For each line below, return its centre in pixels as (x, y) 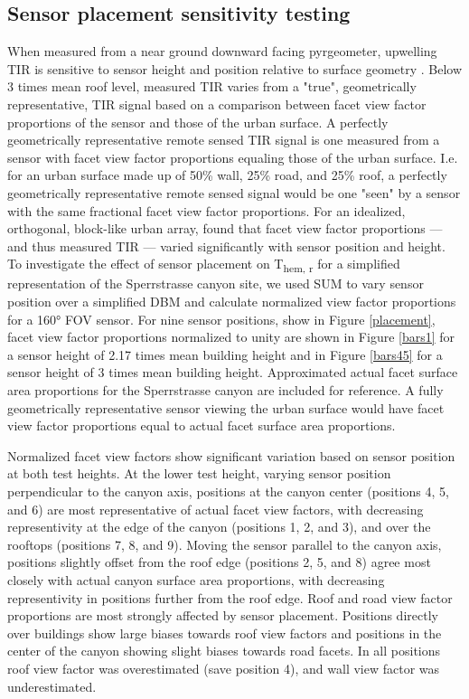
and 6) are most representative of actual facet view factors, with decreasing (216, 509)
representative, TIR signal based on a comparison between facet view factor (217, 104)
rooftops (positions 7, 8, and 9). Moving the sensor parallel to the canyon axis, (225, 544)
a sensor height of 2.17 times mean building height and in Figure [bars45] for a (225, 354)
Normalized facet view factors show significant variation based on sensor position (231, 455)
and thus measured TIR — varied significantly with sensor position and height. (226, 246)
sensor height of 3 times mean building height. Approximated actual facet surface (233, 372)
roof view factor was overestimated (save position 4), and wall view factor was (224, 668)
